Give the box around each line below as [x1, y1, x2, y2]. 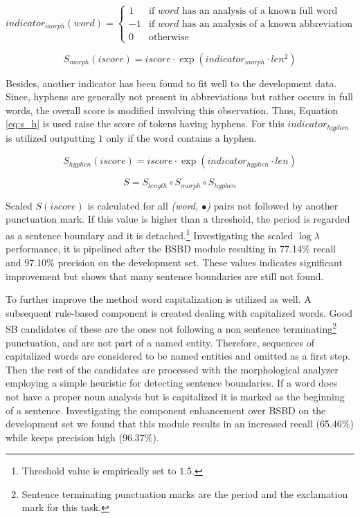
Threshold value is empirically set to [21, 463, 177, 478]
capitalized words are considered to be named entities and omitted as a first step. [6, 349, 350, 363]
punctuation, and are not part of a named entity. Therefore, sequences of [6, 335, 314, 349]
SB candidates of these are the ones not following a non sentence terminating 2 [6, 320, 337, 335]
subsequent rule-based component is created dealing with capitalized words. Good [6, 305, 353, 320]
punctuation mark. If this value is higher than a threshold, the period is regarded [6, 212, 350, 226]
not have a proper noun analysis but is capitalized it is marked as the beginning [6, 389, 345, 403]
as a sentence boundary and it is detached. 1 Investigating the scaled [6, 226, 294, 242]
